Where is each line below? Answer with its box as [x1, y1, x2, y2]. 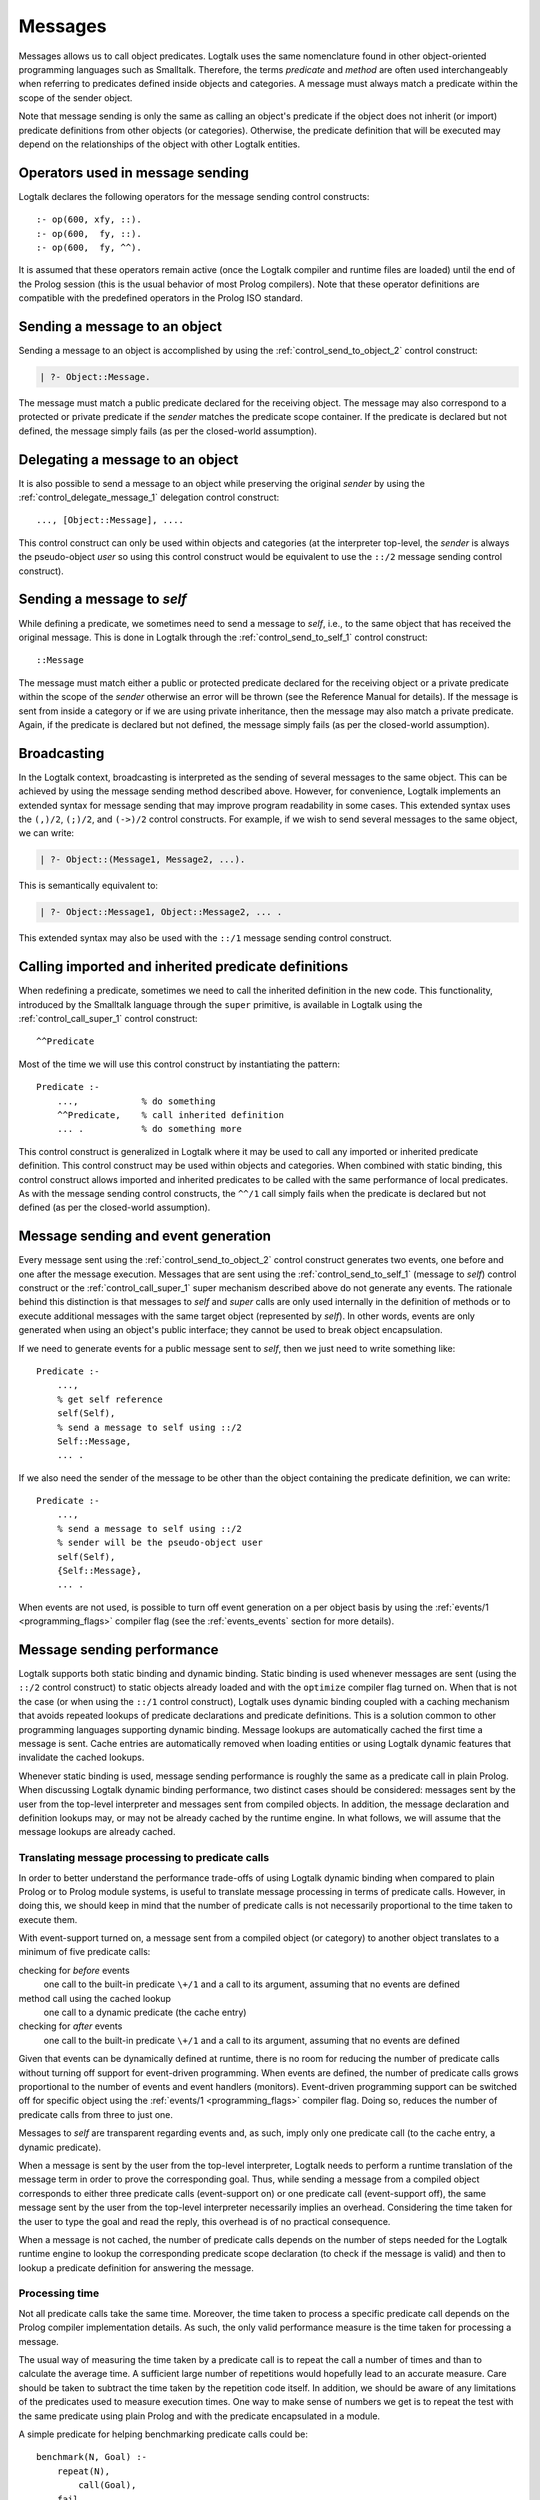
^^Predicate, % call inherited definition [56, 1109, 285, 1120]
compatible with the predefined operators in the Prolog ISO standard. [18, 292, 304, 304]
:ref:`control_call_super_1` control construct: [18, 1013, 199, 1024]
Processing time [18, 2286, 100, 2300]
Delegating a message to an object [18, 451, 239, 468]
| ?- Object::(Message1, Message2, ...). [39, 854, 246, 865]
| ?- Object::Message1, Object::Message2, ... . [39, 906, 283, 918]
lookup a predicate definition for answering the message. [18, 2261, 254, 2274]
